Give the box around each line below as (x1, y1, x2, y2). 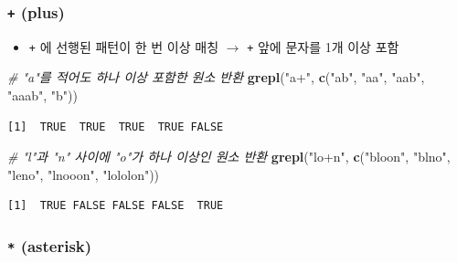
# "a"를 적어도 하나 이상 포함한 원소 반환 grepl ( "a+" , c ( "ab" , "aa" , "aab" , (7, 68, 425, 87)
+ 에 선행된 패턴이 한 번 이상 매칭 (28, 37, 219, 56)
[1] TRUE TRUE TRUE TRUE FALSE (7, 120, 224, 133)
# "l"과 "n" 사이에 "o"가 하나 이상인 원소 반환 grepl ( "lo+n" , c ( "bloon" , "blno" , (7, 147, 451, 166)
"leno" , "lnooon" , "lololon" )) (7, 164, 160, 184)
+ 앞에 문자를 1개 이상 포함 (247, 37, 399, 56)
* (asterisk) (7, 234, 92, 257)
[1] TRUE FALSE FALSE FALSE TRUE (7, 199, 224, 213)
